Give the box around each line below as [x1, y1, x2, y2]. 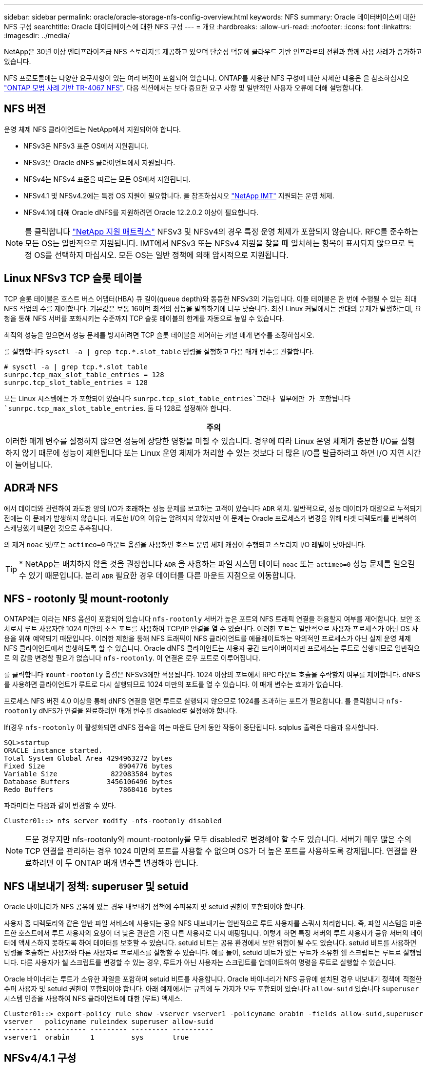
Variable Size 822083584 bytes [4, 770, 173, 778]
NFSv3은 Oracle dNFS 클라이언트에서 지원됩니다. [23, 158, 175, 167]
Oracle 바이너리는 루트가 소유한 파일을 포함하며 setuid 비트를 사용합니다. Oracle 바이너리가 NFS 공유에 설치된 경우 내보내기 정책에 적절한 [4, 975, 422, 983]
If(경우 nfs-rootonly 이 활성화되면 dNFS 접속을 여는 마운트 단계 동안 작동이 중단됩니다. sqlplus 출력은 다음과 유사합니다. [4, 723, 379, 732]
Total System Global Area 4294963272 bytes [4, 754, 173, 763]
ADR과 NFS [4, 482, 58, 494]
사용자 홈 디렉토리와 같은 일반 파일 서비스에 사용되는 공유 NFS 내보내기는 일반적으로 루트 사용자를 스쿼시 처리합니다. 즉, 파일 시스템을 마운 [4, 919, 422, 928]
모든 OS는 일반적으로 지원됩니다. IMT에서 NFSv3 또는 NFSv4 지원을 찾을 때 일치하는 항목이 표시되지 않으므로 [25, 238, 406, 248]
